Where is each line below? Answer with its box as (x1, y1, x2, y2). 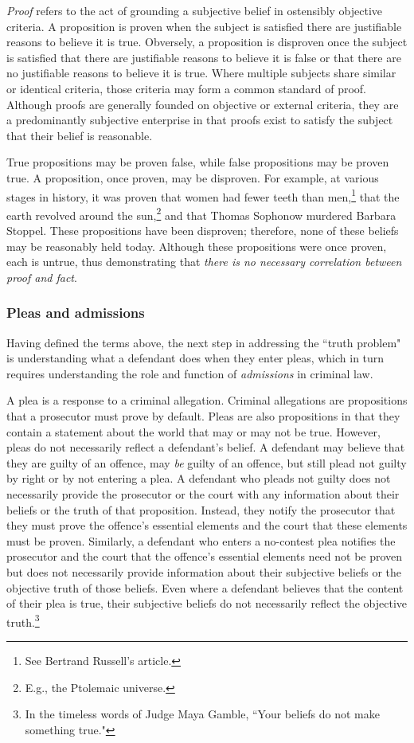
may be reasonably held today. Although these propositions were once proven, (6, 237, 387, 254)
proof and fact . (6, 268, 77, 285)
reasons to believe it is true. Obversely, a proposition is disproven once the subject (6, 33, 408, 50)
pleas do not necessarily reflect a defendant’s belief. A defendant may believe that (6, 439, 405, 456)
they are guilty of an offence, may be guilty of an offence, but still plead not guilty (6, 454, 407, 471)
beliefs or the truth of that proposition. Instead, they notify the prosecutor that (6, 501, 396, 518)
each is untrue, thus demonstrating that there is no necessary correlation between (6, 253, 402, 270)
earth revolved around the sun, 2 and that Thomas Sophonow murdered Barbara (6, 204, 396, 223)
